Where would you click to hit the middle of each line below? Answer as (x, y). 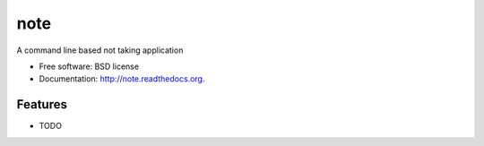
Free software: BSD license (89, 66)
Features (42, 104)
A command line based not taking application (100, 50)
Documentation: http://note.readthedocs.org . (122, 79)
